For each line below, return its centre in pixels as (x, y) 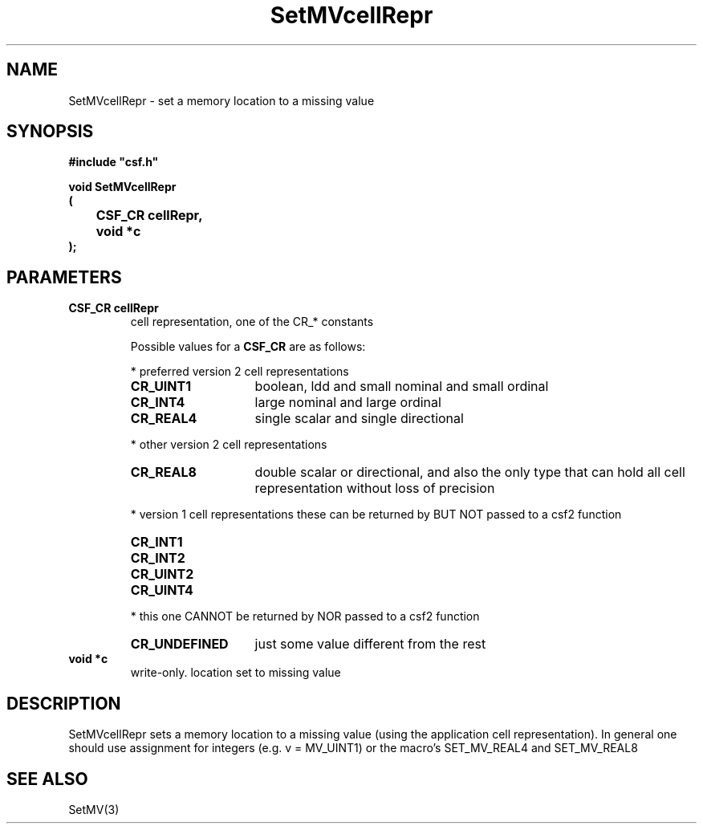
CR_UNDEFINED (179, 644)
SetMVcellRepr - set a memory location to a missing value (221, 100)
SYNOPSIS (50, 132)
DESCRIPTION (64, 703)
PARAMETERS (64, 277)
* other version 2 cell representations (229, 445)
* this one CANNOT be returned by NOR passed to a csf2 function (305, 616)
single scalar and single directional (359, 419)
